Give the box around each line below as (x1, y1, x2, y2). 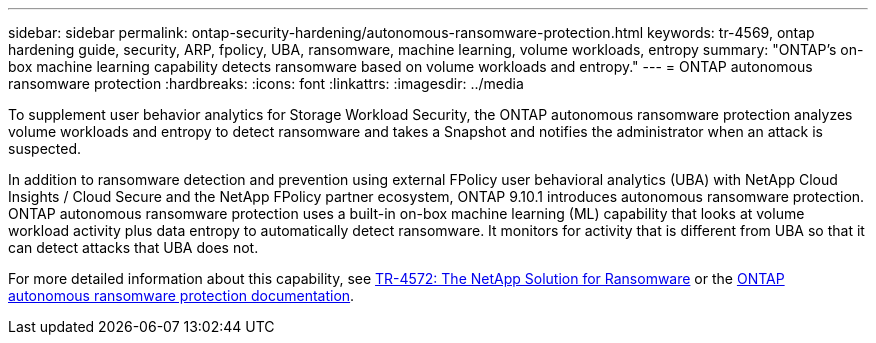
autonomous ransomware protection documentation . (8, 287, 355, 304)
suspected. (8, 140, 82, 157)
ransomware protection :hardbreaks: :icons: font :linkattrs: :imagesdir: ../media (8, 75, 524, 92)
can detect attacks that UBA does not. (8, 239, 259, 256)
